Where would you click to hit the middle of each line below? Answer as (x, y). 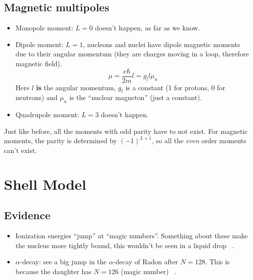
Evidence (27, 215)
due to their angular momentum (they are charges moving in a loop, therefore (132, 54)
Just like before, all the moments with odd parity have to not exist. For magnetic (126, 131)
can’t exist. (21, 150)
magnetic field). (39, 63)
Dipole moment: (39, 44)
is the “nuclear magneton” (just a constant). (136, 97)
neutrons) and (36, 97)
